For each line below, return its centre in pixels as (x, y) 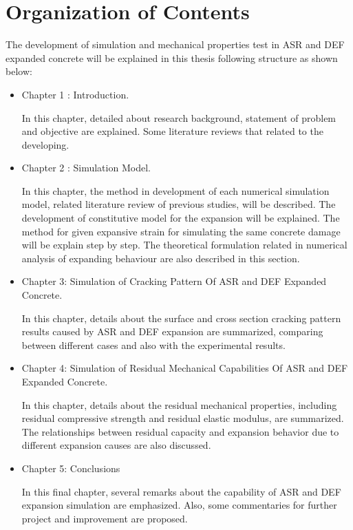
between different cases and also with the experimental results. (153, 344)
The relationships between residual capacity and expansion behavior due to (180, 431)
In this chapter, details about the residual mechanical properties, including (179, 404)
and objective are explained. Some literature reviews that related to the (172, 131)
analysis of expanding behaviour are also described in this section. (161, 258)
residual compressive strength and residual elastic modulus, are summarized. (183, 418)
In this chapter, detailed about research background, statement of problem (179, 117)
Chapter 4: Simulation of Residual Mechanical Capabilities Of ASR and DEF (185, 368)
